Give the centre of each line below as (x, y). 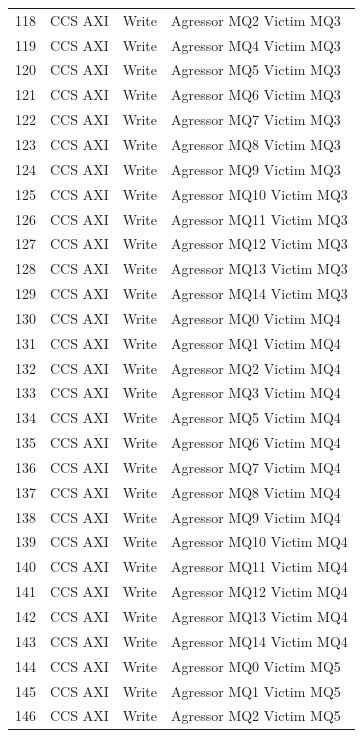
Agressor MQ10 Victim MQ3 (259, 193)
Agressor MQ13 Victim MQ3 (259, 268)
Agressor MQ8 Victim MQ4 (256, 491)
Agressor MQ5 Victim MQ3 (256, 69)
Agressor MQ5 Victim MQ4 (256, 417)
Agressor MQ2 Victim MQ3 (256, 19)
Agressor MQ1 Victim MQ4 (256, 342)
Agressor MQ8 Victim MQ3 (256, 143)
